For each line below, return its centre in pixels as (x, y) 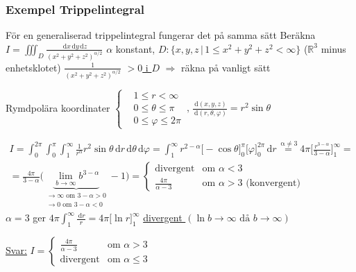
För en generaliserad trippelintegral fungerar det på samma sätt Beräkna (161, 35)
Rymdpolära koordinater (58, 107)
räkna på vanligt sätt (226, 67)
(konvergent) (273, 184)
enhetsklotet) (33, 67)
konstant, (135, 48)
